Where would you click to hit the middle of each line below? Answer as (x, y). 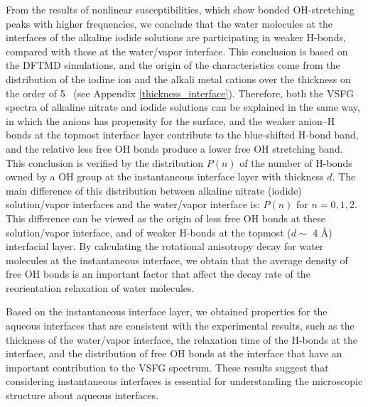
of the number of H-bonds (296, 162)
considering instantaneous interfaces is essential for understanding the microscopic (184, 381)
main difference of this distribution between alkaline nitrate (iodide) (154, 190)
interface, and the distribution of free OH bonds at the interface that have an (174, 353)
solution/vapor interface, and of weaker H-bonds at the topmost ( (148, 232)
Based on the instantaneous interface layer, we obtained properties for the (167, 311)
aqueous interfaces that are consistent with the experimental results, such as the (180, 326)
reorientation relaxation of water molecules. (100, 287)
